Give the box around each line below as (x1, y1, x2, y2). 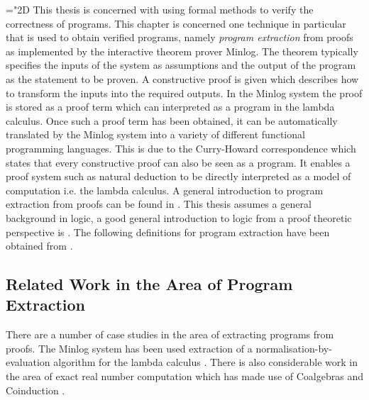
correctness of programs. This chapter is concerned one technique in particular (6, 16, 346, 30)
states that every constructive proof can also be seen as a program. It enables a (6, 155, 351, 170)
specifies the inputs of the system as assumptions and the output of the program (6, 57, 356, 72)
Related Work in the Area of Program (6, 273, 293, 295)
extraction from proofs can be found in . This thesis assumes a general (6, 196, 312, 211)
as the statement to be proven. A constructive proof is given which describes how (6, 71, 359, 86)
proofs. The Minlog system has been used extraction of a (6, 340, 253, 355)
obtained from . (6, 238, 73, 253)
